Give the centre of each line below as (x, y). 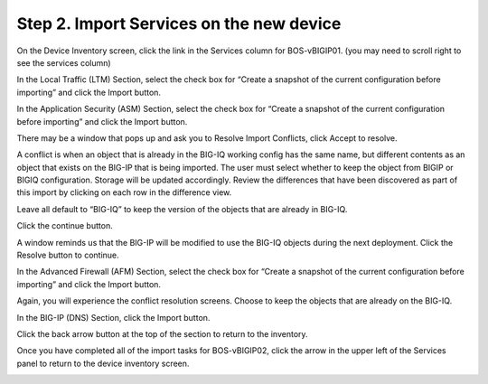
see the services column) (64, 62)
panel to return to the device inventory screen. (103, 363)
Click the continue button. (65, 226)
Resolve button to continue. (68, 255)
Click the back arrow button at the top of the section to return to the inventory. (162, 333)
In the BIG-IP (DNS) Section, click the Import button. (113, 317)
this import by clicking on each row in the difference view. (124, 192)
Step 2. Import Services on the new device (179, 23)
